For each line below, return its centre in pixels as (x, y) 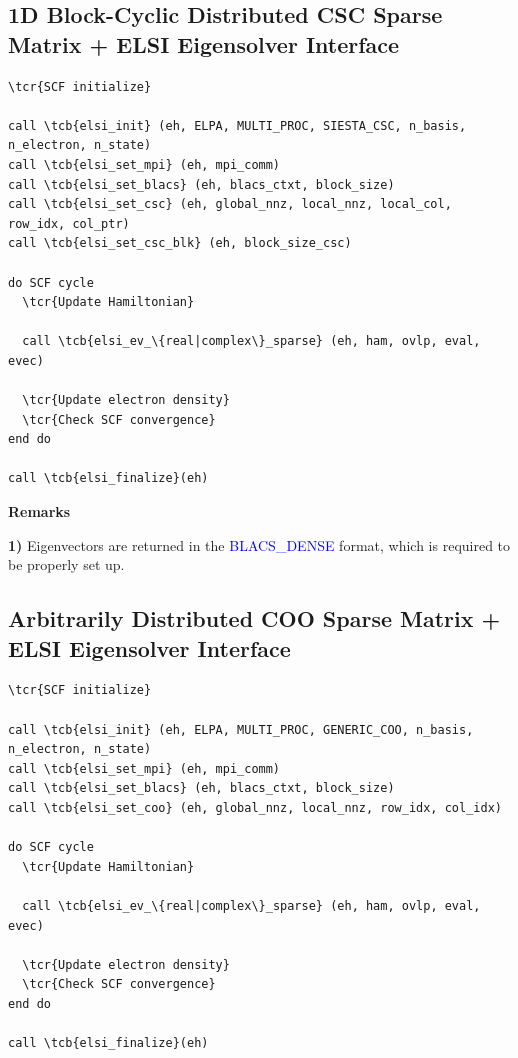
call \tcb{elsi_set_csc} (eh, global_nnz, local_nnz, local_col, (230, 204)
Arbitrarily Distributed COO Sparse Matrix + (254, 618)
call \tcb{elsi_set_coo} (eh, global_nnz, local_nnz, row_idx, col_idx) (255, 808)
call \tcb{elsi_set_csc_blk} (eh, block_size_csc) (180, 243)
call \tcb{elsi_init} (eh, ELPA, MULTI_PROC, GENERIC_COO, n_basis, (241, 729)
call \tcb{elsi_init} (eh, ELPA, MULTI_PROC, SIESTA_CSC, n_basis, (237, 125)
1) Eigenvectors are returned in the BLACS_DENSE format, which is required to (259, 544)
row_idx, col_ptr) (69, 223)
